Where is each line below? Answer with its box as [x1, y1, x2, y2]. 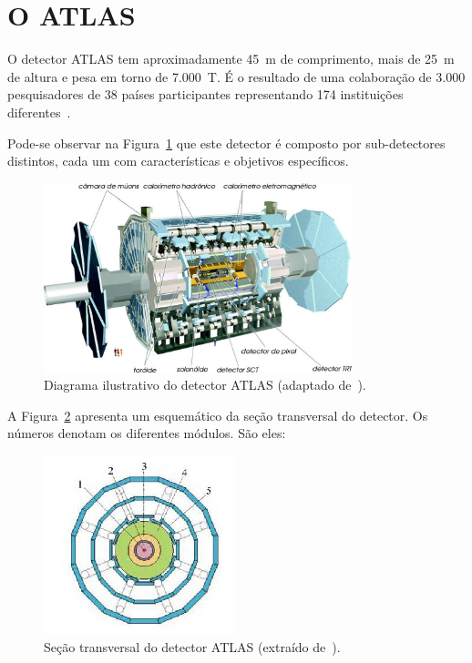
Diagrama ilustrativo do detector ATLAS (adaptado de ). [44, 375, 366, 394]
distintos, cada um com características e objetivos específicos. [7, 151, 349, 170]
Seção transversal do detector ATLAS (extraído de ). [44, 637, 341, 656]
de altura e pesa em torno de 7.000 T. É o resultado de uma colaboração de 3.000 [7, 66, 466, 86]
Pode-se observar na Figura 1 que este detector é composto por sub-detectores [7, 133, 446, 152]
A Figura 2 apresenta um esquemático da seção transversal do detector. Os [7, 405, 428, 424]
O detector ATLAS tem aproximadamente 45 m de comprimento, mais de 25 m [7, 49, 455, 68]
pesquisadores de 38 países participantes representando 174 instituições [7, 85, 404, 104]
